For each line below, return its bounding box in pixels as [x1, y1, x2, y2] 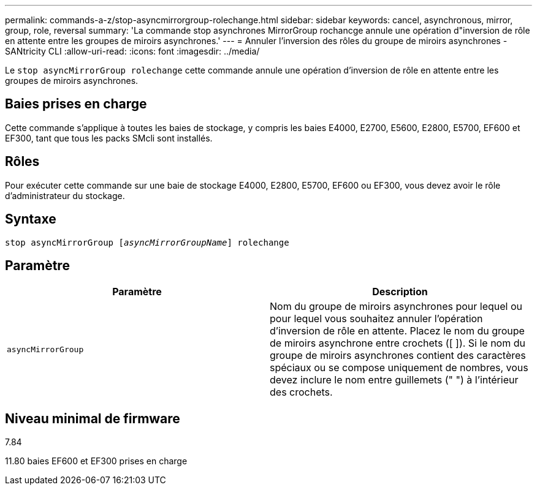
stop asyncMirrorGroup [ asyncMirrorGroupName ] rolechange [5, 237, 289, 247]
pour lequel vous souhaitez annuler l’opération [270, 312, 483, 325]
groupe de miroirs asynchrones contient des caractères [270, 349, 526, 362]
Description [372, 285, 428, 298]
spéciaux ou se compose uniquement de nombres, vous [270, 361, 528, 374]
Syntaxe [5, 211, 56, 227]
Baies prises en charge [5, 96, 147, 112]
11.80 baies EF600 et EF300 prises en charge [5, 456, 188, 467]
